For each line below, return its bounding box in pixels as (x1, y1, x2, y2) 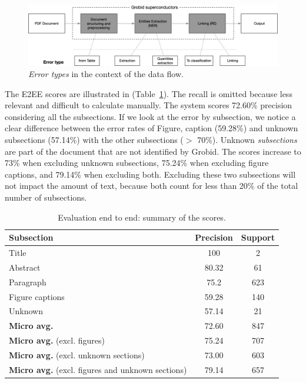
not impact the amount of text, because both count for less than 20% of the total (5, 179, 298, 192)
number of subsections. (5, 191, 87, 204)
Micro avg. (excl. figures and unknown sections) (9, 363, 187, 375)
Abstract (9, 261, 41, 273)
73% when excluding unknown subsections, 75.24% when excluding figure (5, 156, 269, 169)
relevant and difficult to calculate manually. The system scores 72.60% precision (5, 99, 292, 111)
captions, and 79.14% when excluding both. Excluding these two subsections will (5, 168, 296, 180)
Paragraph (9, 275, 46, 288)
